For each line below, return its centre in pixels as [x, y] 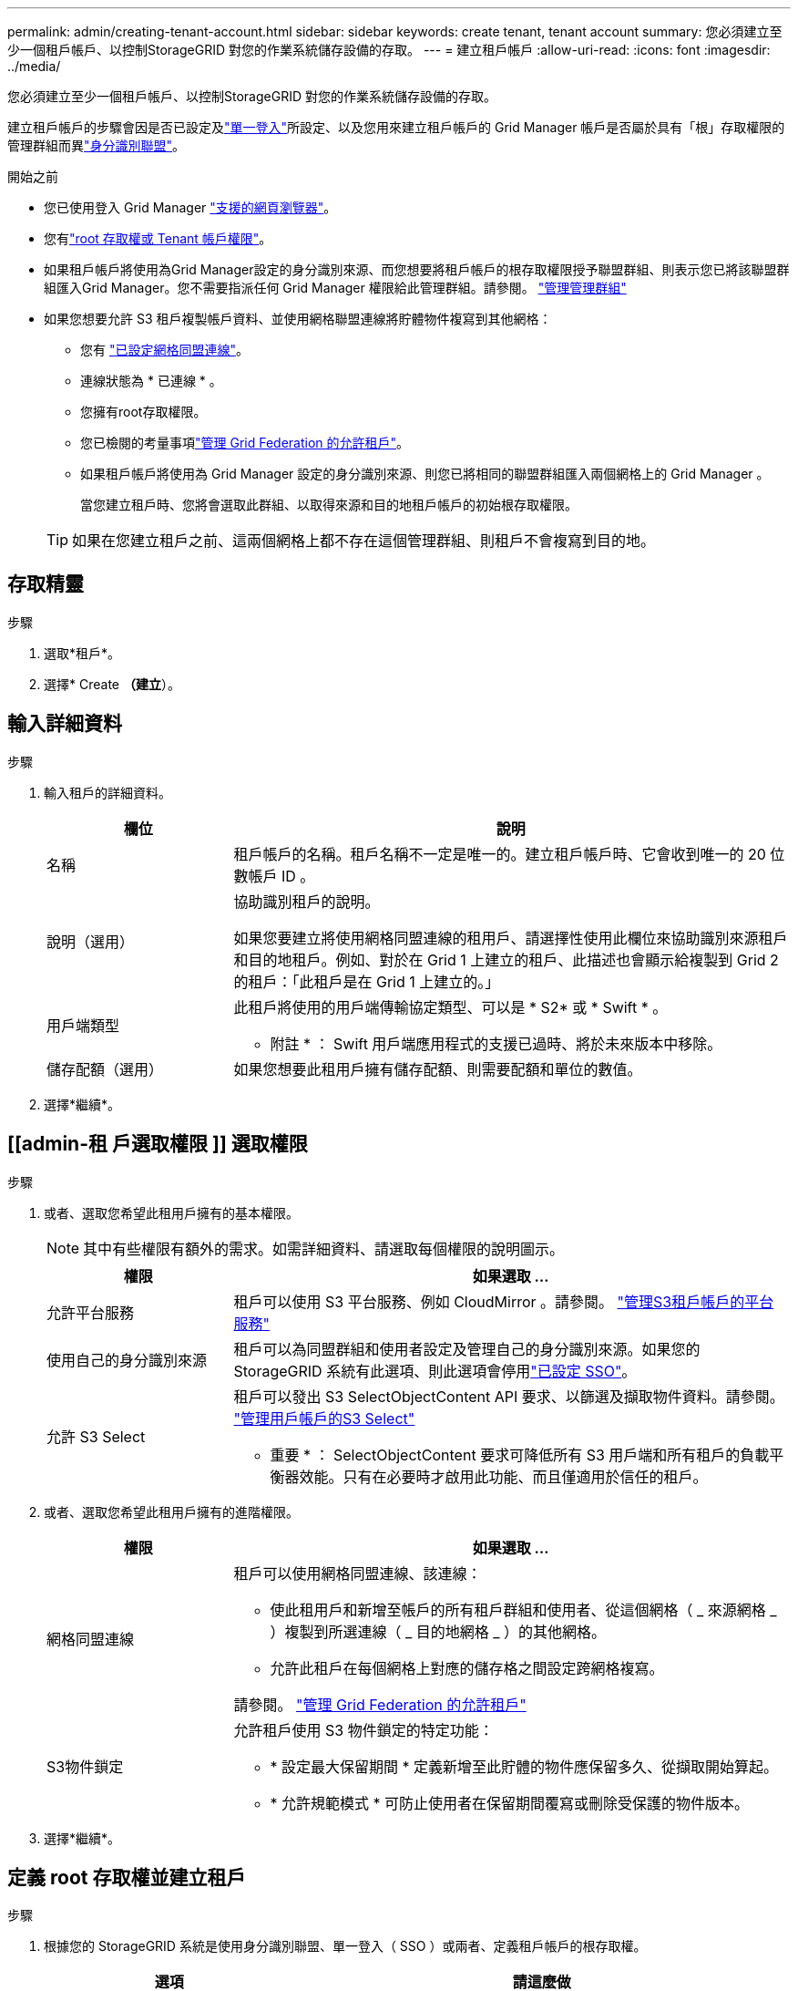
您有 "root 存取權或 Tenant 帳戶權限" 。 [158, 238]
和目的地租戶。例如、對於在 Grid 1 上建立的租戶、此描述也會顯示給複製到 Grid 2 [506, 959]
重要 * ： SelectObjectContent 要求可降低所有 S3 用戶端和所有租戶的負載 [520, 1455]
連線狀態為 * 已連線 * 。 [151, 381]
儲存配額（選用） [105, 1069]
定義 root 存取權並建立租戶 [127, 1877]
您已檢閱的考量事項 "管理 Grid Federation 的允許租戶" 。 [245, 443]
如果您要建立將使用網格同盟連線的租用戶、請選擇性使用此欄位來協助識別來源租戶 [511, 938]
